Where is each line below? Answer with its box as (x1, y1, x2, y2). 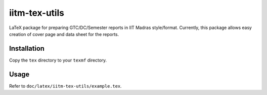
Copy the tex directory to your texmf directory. (9, 57, 107, 63)
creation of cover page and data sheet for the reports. (9, 31, 119, 37)
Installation (9, 44, 44, 53)
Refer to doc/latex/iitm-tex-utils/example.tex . (9, 83, 122, 89)
